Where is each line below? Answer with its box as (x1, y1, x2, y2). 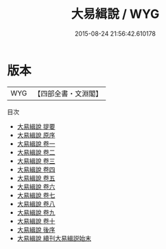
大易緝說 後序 (16, 225, 56, 234)
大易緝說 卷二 (16, 148, 56, 156)
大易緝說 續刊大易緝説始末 (16, 234, 91, 242)
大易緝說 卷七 (16, 191, 56, 199)
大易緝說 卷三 (16, 156, 56, 165)
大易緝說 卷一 (16, 139, 56, 148)
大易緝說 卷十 (16, 217, 56, 225)
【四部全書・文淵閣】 (34, 89, 103, 98)
